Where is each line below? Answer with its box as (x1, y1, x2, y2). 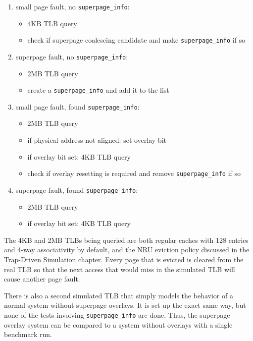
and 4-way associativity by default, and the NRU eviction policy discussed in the (4, 244, 250, 255)
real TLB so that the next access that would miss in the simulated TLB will (4, 264, 235, 274)
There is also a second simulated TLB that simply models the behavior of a (4, 290, 233, 300)
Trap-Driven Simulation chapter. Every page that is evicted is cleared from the (4, 254, 244, 264)
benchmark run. (4, 329, 52, 340)
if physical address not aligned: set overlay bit (27, 135, 166, 145)
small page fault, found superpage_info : (15, 101, 140, 112)
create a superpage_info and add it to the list (27, 85, 169, 95)
